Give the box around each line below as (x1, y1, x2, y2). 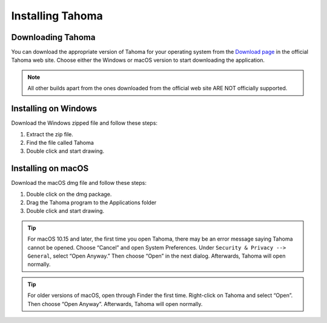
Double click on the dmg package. (26, 190, 112, 198)
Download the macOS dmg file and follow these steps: (11, 179, 147, 187)
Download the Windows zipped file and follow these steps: (11, 119, 157, 127)
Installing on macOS (11, 164, 89, 174)
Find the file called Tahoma (26, 139, 94, 146)
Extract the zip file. (26, 130, 74, 138)
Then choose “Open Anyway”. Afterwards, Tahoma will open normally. (27, 300, 203, 307)
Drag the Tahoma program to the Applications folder (26, 199, 157, 206)
